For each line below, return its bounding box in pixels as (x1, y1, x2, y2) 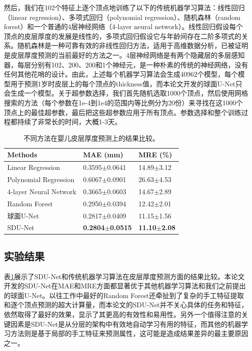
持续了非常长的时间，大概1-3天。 (17, 117, 122, 127)
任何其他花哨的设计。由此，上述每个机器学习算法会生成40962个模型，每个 (4, 69, 238, 79)
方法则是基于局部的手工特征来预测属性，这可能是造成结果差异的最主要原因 (10, 328, 248, 338)
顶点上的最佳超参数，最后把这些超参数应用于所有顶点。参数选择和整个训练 (4, 107, 241, 117)
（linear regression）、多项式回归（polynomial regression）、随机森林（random (4, 12, 241, 22)
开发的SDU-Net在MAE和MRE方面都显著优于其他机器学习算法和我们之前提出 (4, 281, 246, 291)
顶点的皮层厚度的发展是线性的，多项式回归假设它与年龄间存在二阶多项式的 (4, 31, 241, 41)
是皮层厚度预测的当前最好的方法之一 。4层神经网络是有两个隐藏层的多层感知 (4, 50, 245, 60)
